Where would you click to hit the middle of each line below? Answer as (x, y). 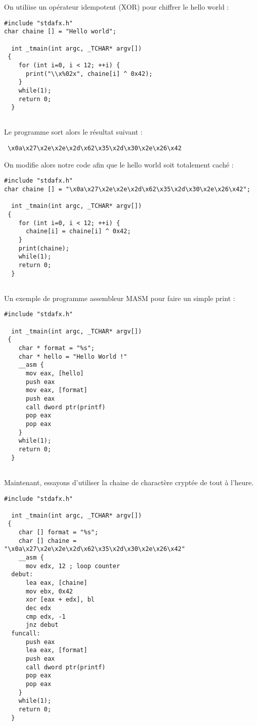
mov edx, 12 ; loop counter (73, 566)
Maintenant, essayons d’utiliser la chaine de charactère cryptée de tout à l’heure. (129, 482)
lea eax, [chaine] (56, 583)
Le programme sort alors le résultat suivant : (73, 132)
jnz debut (42, 625)
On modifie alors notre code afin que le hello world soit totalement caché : (119, 164)
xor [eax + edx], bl (60, 600)
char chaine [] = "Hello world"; (60, 32)
